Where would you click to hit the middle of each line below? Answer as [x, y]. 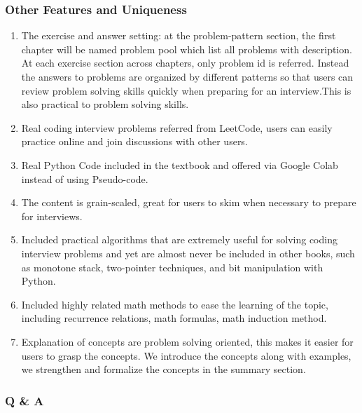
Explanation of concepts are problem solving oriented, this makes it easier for [187, 341]
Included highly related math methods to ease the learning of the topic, [175, 304]
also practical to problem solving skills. [105, 104]
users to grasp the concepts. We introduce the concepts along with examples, [186, 355]
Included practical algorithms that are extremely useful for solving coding [179, 239]
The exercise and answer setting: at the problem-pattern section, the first [179, 35]
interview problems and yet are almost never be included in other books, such [188, 253]
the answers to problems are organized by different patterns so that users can [187, 76]
